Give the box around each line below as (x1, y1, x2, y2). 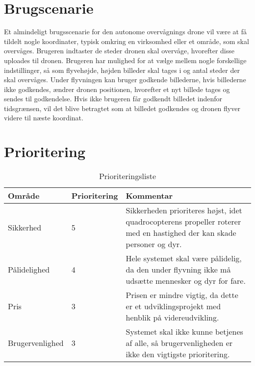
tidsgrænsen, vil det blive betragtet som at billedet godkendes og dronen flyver (4, 103, 240, 113)
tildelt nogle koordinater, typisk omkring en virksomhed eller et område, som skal (4, 36, 249, 46)
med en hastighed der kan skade (126, 227, 236, 239)
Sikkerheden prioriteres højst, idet (126, 205, 242, 216)
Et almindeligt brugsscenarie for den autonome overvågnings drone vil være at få (4, 26, 247, 37)
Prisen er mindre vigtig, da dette (126, 289, 238, 301)
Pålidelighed (8, 264, 50, 275)
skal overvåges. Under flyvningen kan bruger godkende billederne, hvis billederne (4, 74, 246, 85)
